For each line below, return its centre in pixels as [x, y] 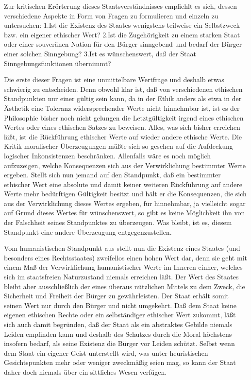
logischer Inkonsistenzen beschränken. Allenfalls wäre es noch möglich [107, 155]
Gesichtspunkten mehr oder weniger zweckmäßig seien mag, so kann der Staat [120, 362]
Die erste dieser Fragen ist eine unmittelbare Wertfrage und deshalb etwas [114, 79]
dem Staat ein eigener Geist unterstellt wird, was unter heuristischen [106, 353]
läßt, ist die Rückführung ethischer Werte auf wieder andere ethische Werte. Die [123, 136]
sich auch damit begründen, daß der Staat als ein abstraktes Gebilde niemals [118, 324]
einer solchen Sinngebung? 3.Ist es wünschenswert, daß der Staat [100, 53]
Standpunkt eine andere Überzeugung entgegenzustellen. [88, 232]
